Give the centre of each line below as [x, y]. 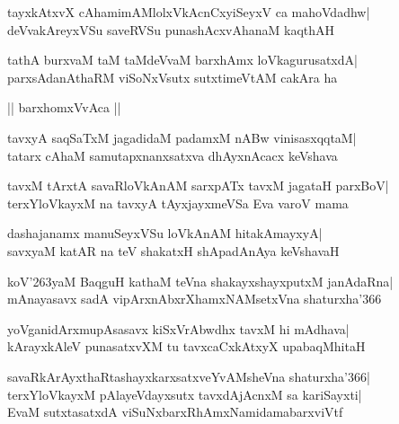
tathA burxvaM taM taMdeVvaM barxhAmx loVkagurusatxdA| [182, 60]
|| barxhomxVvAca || [64, 107]
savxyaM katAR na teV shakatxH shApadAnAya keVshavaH [173, 250]
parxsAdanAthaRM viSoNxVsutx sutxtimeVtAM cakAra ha [173, 77]
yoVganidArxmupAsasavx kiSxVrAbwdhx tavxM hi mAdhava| [178, 328]
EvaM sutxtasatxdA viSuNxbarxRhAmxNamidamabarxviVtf [175, 412]
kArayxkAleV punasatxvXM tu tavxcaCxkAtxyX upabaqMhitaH [186, 346]
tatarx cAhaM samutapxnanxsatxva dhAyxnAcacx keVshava [173, 155]
